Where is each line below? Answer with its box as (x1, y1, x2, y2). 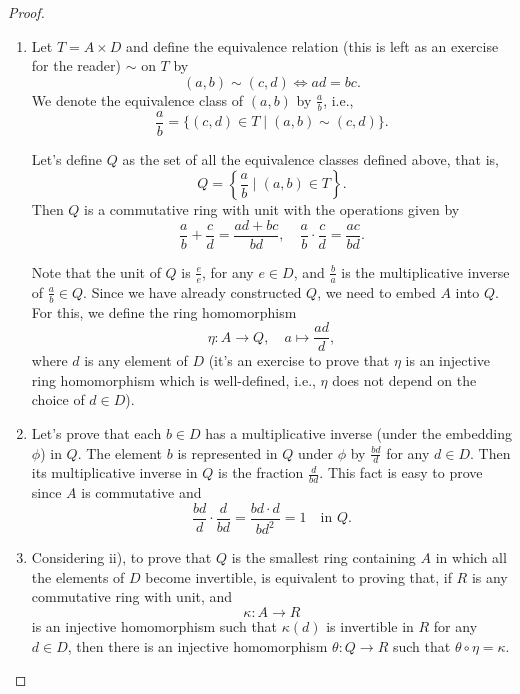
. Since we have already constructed (83, 281, 302, 302)
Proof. (8, 2, 45, 22)
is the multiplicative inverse (341, 261, 510, 282)
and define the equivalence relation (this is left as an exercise (126, 35, 499, 56)
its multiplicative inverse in (31, 462, 198, 483)
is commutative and (81, 482, 202, 503)
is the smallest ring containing (231, 547, 416, 568)
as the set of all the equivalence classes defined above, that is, (122, 148, 499, 169)
